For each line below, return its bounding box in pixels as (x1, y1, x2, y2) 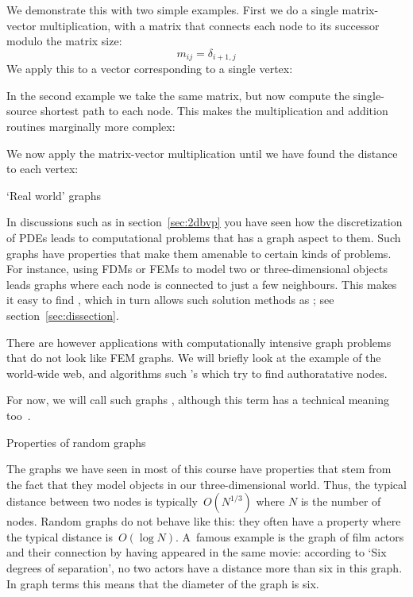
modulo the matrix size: (6, 33, 122, 49)
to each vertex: (6, 160, 79, 177)
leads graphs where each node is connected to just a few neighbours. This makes (6, 275, 397, 292)
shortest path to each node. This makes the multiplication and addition (40, 102, 388, 119)
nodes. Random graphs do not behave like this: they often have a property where (6, 513, 401, 530)
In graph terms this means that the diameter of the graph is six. (6, 575, 319, 591)
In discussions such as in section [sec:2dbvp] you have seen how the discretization (6, 214, 403, 230)
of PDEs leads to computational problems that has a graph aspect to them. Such (6, 229, 401, 245)
